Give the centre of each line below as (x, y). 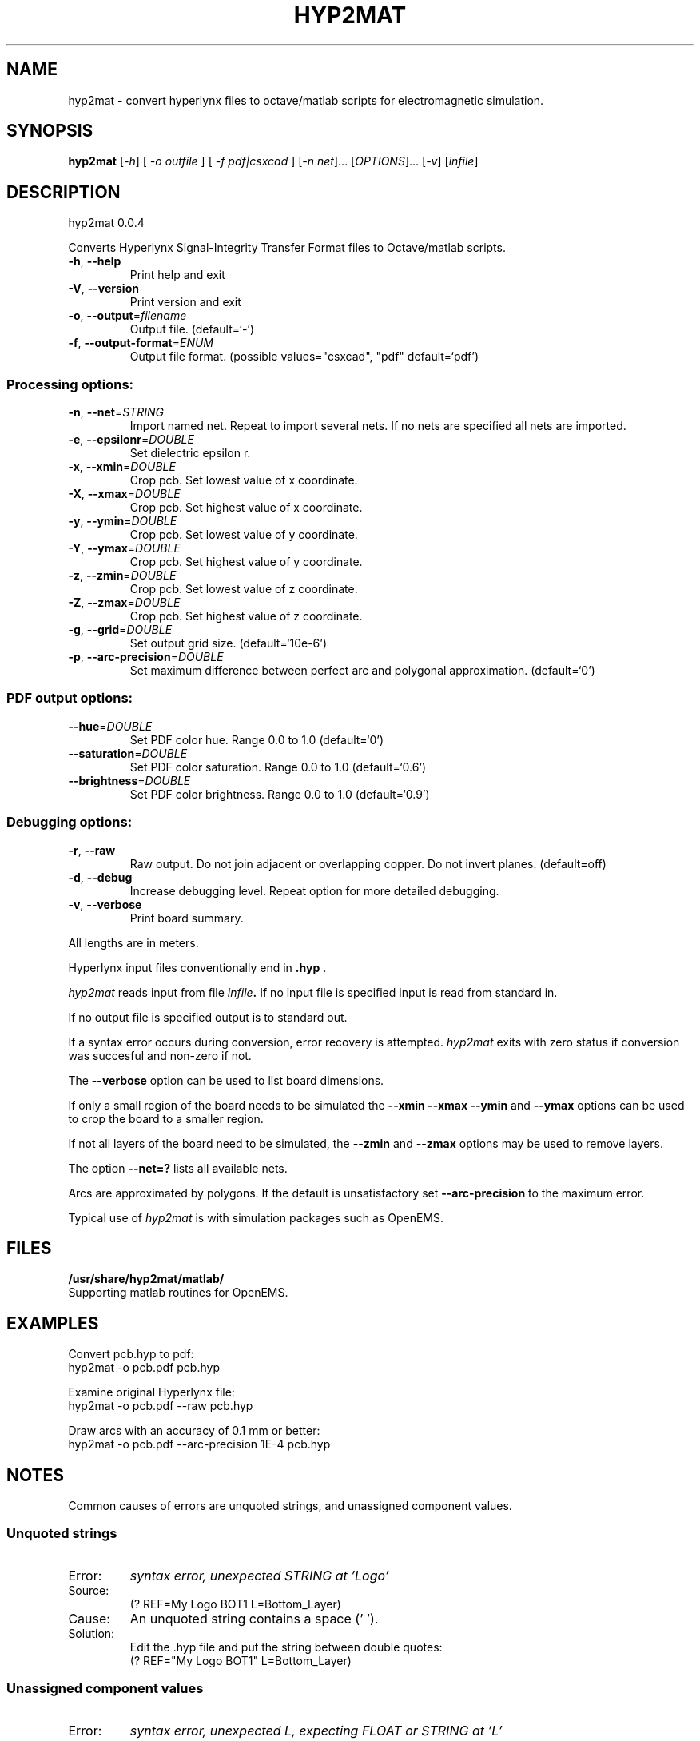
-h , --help (95, 261)
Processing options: (70, 384)
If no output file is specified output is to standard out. (208, 1017)
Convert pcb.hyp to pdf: (131, 1354)
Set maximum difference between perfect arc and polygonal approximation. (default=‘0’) (362, 671)
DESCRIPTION (64, 192)
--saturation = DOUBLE (128, 753)
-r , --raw (92, 850)
